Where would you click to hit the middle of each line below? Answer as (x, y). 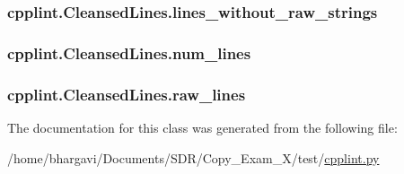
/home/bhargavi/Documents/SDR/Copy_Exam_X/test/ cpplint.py (193, 157)
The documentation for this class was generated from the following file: (202, 127)
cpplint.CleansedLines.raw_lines (127, 94)
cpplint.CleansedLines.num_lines (129, 52)
